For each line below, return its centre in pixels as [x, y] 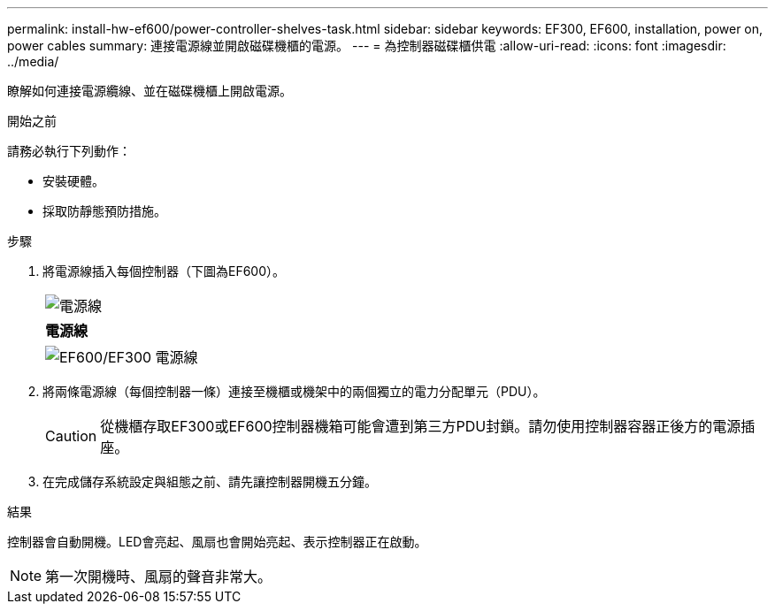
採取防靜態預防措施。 [104, 211]
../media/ [33, 61]
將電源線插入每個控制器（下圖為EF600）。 [164, 271]
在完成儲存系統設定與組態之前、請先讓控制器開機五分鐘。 [210, 481]
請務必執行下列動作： [69, 151]
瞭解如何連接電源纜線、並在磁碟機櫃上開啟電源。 [150, 91]
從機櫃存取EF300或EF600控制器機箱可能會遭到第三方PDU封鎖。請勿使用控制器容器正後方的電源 [421, 426]
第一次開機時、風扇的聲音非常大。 [159, 577]
